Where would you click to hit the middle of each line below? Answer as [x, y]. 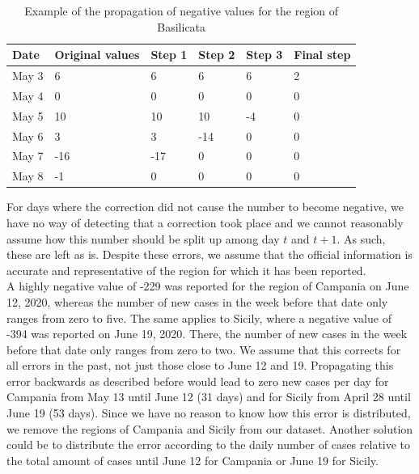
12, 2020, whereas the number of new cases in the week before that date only [197, 301]
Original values [97, 55]
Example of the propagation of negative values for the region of [182, 11]
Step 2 [217, 55]
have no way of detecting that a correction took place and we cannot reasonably [205, 222]
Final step [322, 55]
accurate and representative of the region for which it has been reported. [186, 270]
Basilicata [182, 26]
